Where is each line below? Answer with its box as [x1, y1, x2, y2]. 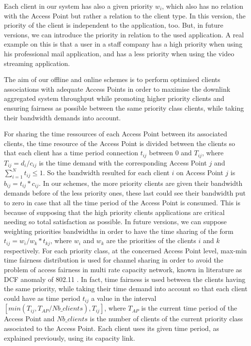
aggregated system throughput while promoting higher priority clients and [4, 93, 224, 103]
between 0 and [149, 148, 192, 158]
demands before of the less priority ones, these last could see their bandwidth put [4, 188, 246, 198]
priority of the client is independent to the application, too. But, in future [4, 20, 223, 30]
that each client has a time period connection [4, 148, 138, 158]
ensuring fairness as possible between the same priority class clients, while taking [4, 102, 244, 113]
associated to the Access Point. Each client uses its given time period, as [4, 323, 219, 333]
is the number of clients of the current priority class [90, 313, 243, 324]
